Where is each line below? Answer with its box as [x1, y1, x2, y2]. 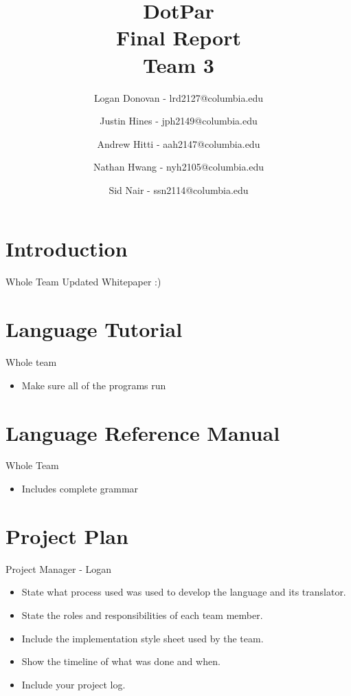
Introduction [5, 235, 128, 263]
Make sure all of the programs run [21, 378, 166, 392]
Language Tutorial [5, 315, 183, 343]
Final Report [115, 23, 241, 52]
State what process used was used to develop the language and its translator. [21, 585, 346, 599]
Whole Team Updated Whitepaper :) [5, 274, 161, 289]
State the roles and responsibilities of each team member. [21, 607, 263, 622]
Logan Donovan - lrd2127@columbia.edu [93, 90, 264, 105]
